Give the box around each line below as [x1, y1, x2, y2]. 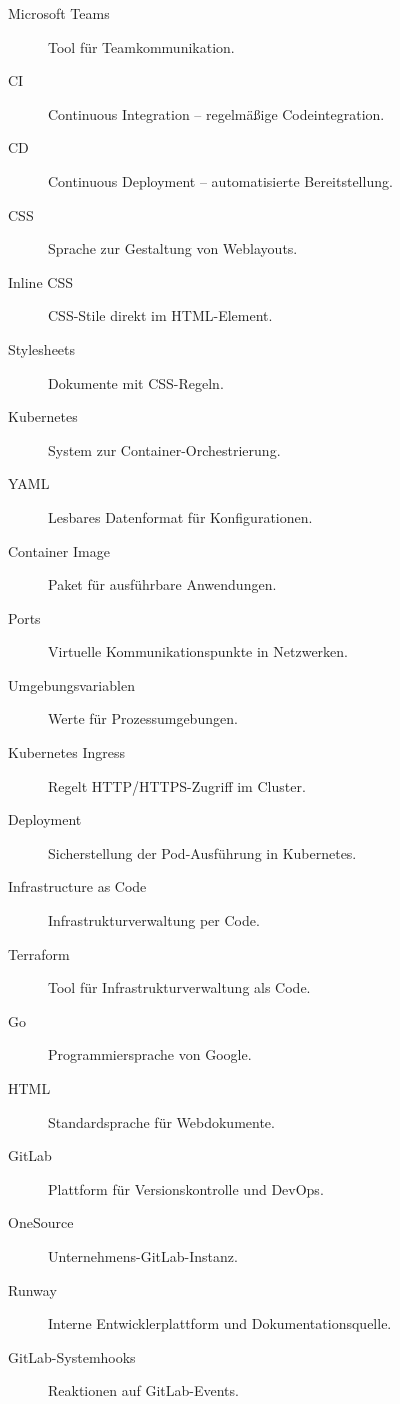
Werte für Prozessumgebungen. [48, 708, 238, 729]
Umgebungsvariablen [8, 674, 135, 695]
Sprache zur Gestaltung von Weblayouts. [48, 238, 298, 259]
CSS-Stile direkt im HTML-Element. [48, 305, 273, 326]
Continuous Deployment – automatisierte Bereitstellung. [48, 170, 393, 191]
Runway [8, 1279, 57, 1300]
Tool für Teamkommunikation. [48, 36, 235, 57]
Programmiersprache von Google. [48, 1044, 252, 1065]
